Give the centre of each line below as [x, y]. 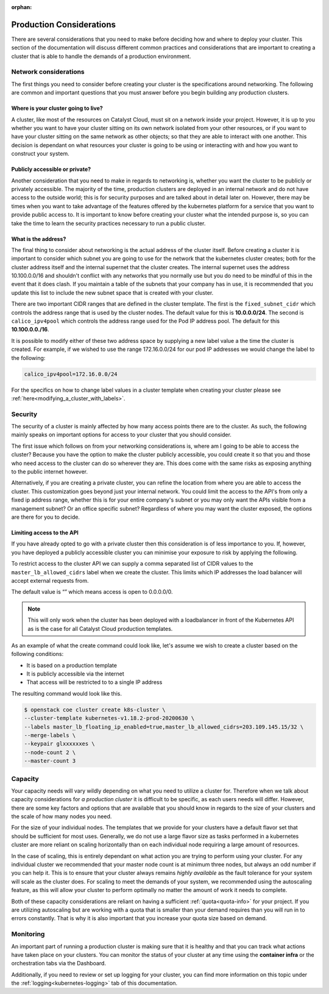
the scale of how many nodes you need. [62, 816]
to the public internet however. [50, 472]
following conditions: [37, 654]
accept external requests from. [50, 580]
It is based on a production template [72, 665]
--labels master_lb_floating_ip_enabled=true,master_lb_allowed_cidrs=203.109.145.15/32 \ [164, 727]
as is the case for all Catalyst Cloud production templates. [100, 628]
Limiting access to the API [45, 533]
